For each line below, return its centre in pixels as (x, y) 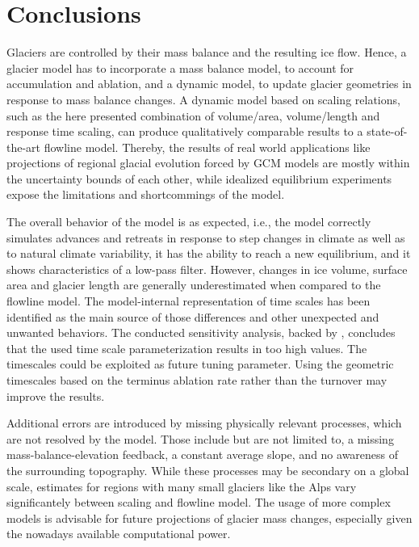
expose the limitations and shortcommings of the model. (146, 194)
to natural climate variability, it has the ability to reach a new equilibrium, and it (209, 253)
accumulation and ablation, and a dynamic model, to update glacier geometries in (209, 84)
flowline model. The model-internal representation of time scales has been (189, 301)
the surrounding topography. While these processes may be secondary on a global (208, 470)
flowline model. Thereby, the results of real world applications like (207, 147)
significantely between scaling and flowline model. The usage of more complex (199, 502)
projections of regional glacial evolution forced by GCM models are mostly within (208, 163)
